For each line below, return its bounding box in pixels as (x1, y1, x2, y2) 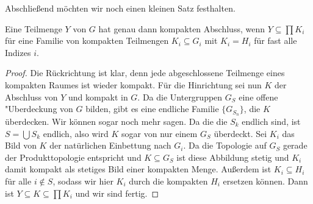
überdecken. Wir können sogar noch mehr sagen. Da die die (5, 115, 228, 128)
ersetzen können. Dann (223, 174, 308, 187)
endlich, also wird (43, 127, 109, 139)
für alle (5, 174, 32, 187)
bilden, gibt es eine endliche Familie (85, 102, 219, 115)
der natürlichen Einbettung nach (49, 139, 171, 152)
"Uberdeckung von (5, 102, 73, 115)
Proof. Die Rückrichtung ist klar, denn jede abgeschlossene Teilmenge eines (5, 66, 285, 79)
